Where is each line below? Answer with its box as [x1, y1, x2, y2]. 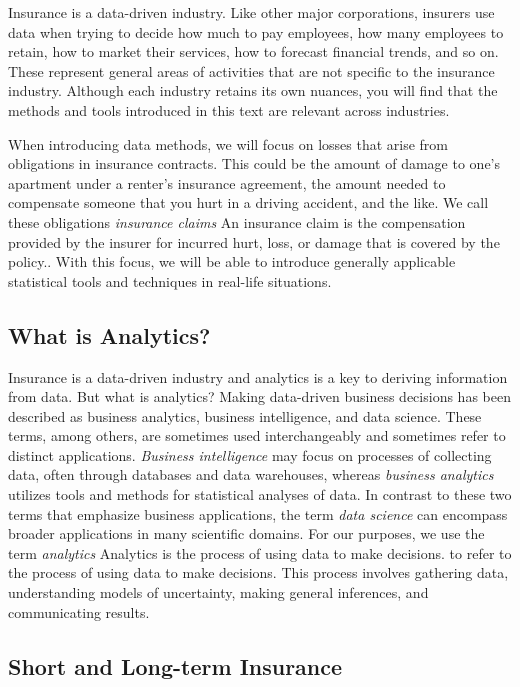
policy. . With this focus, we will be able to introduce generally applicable [8, 251, 456, 272]
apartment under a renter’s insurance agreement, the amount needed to [8, 172, 446, 193]
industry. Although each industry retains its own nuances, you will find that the [8, 80, 498, 101]
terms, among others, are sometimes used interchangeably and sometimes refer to [8, 425, 506, 446]
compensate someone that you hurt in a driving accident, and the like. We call [8, 192, 489, 213]
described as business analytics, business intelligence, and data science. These [8, 405, 482, 426]
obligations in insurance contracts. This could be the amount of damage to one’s [8, 153, 501, 174]
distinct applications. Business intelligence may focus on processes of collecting [8, 444, 492, 465]
